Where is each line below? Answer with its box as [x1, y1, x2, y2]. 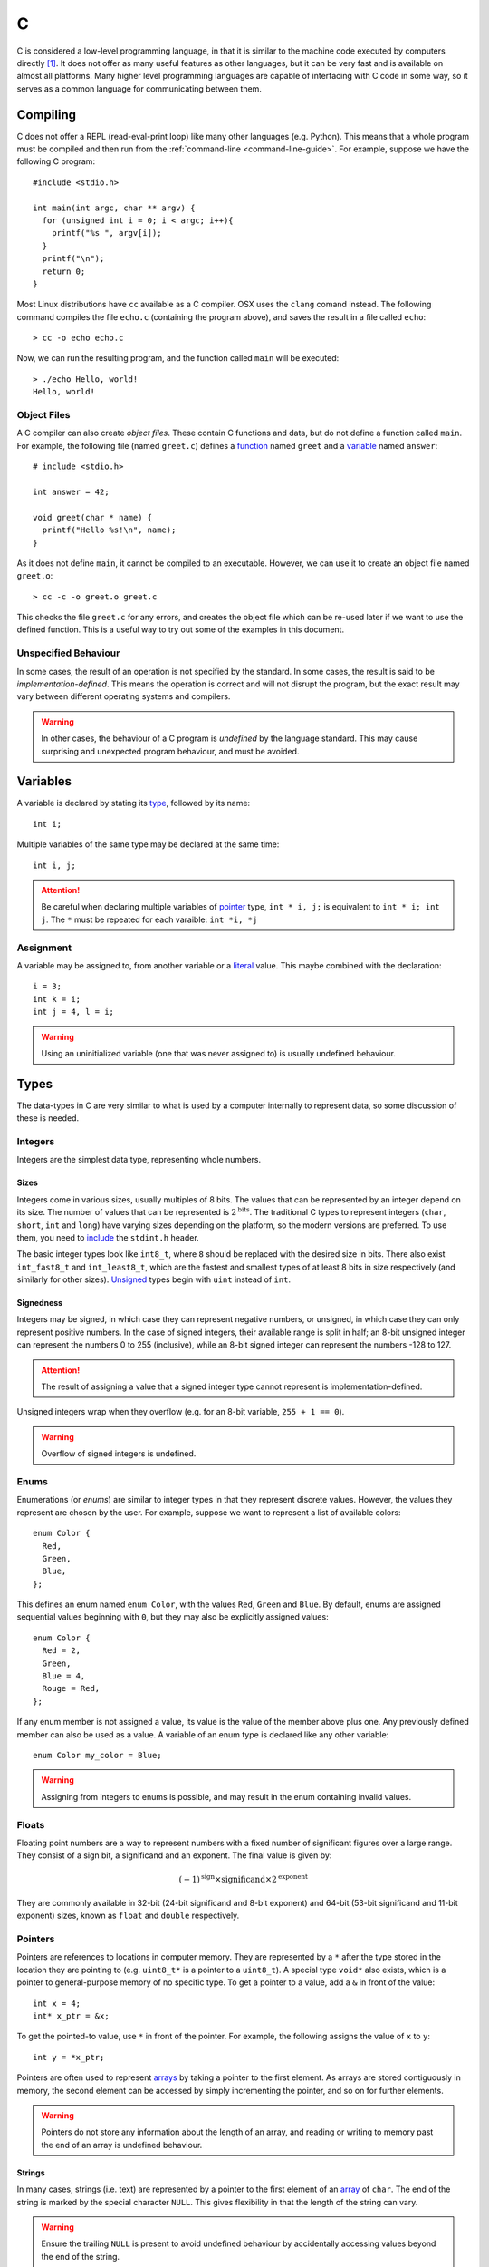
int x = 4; [33, 1998, 81, 2009]
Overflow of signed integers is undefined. [41, 1448, 197, 1459]
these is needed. [16, 1113, 80, 1124]
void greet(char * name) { [33, 512, 153, 522]
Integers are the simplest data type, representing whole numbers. [16, 1154, 262, 1165]
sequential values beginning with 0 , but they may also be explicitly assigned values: [16, 1611, 330, 1622]
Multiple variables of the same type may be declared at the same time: [16, 839, 280, 850]
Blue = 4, [42, 1671, 86, 1681]
